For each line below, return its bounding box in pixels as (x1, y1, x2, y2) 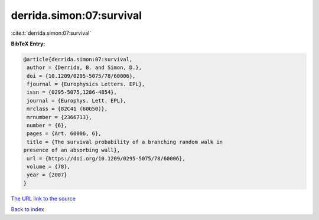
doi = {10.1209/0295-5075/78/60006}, (27, 73, 136, 79)
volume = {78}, (27, 163, 71, 170)
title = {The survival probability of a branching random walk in (27, 139, 223, 145)
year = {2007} (27, 172, 67, 178)
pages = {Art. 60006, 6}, (27, 130, 102, 137)
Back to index (11, 206, 44, 213)
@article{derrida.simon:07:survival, (23, 56, 133, 63)
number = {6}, (27, 122, 67, 129)
